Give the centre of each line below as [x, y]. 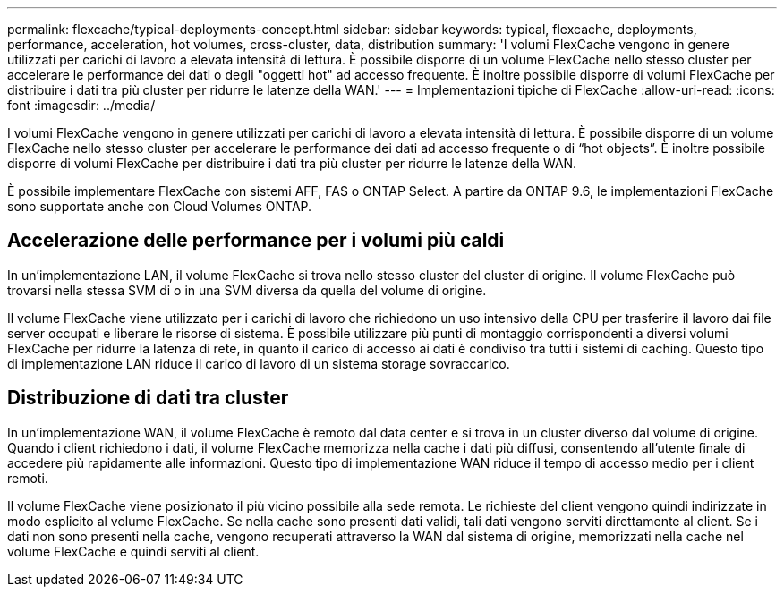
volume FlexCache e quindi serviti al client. [133, 551]
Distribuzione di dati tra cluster [148, 398]
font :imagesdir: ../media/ [81, 105]
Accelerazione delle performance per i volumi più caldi [256, 241]
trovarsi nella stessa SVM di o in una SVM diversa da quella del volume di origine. [247, 290]
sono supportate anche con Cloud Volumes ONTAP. [160, 206]
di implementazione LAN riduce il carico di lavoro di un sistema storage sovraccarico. [259, 363]
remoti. [28, 478]
